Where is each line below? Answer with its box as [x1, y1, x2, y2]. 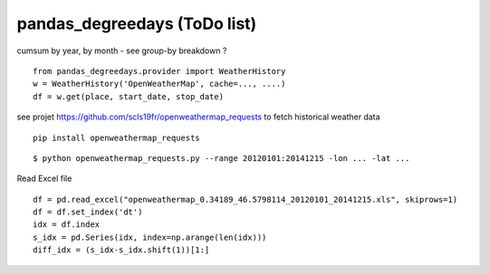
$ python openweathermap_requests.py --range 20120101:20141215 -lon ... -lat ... [33, 153, 410, 163]
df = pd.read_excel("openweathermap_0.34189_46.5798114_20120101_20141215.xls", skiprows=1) [33, 194, 458, 204]
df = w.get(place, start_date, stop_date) [33, 91, 225, 101]
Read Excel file [16, 173, 72, 184]
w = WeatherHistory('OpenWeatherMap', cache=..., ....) [33, 79, 286, 90]
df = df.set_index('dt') [33, 207, 143, 217]
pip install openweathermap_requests [33, 132, 201, 143]
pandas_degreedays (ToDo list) [16, 14, 257, 33]
